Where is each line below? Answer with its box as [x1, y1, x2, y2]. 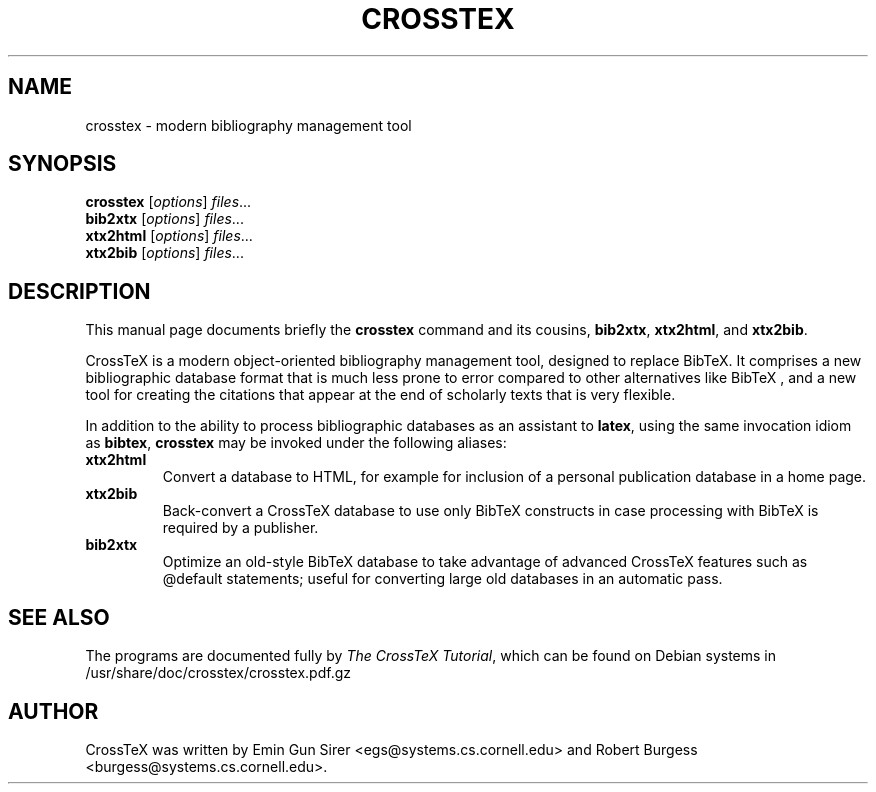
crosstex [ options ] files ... [85, 193, 252, 211]
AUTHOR [8, 698, 99, 724]
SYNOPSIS [8, 151, 117, 177]
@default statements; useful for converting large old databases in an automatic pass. [162, 570, 723, 588]
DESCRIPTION [8, 278, 151, 304]
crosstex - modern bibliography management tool [85, 116, 412, 134]
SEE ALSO [8, 604, 110, 630]
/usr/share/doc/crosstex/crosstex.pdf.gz [85, 664, 351, 682]
